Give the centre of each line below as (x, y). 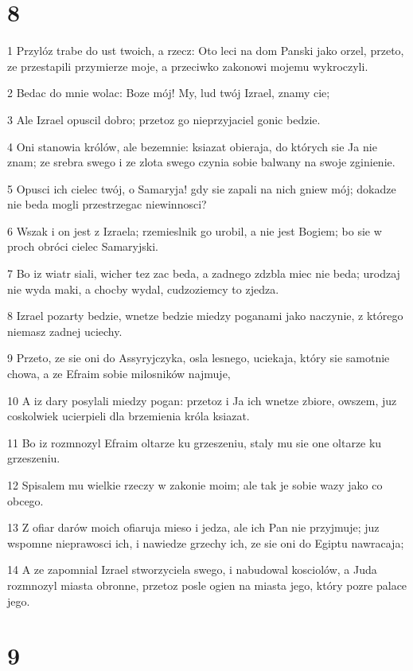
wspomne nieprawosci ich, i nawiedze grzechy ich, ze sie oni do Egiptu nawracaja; (206, 542)
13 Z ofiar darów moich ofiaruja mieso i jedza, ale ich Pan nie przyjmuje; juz (193, 527)
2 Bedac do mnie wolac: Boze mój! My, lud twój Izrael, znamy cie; (169, 93)
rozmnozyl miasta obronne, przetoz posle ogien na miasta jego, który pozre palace (207, 585)
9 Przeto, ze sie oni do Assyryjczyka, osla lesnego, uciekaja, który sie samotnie (199, 358)
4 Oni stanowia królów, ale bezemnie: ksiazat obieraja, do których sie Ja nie (192, 146)
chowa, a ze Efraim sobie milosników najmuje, (119, 374)
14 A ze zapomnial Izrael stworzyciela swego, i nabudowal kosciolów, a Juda (192, 570)
